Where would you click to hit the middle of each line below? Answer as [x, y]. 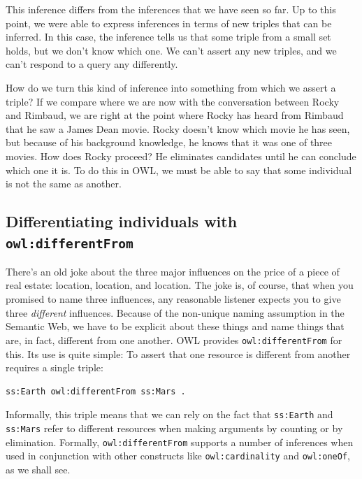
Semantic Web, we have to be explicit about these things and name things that [175, 326]
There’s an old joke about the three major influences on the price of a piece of [173, 271]
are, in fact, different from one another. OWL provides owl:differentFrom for [174, 339]
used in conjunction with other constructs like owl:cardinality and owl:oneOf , [178, 456]
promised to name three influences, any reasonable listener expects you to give [173, 299]
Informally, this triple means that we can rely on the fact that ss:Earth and [169, 414]
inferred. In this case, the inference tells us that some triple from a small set [168, 37]
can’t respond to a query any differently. [92, 64]
